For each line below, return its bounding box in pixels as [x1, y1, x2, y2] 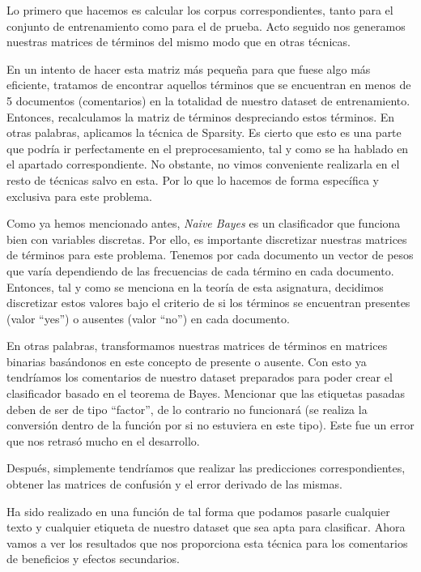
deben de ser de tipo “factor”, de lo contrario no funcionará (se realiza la [6, 400, 368, 417]
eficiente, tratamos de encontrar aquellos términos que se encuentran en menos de [6, 76, 411, 93]
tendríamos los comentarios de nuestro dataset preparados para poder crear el [6, 369, 393, 386]
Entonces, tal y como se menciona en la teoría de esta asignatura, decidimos [6, 278, 384, 295]
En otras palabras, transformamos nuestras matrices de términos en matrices [6, 337, 388, 354]
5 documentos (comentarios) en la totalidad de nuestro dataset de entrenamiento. [6, 92, 410, 109]
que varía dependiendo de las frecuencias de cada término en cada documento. [6, 262, 394, 279]
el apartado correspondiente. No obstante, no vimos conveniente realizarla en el [6, 156, 400, 173]
